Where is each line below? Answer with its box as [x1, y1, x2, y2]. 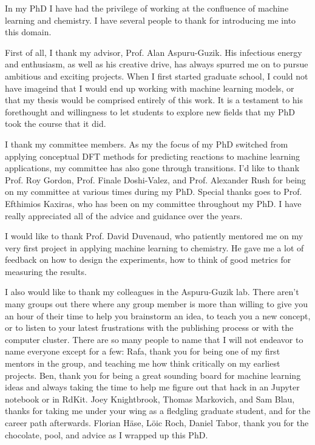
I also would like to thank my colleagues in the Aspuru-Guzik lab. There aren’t [5, 285, 299, 298]
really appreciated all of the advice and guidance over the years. [5, 209, 243, 222]
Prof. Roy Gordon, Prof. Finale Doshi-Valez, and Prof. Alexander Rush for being [5, 173, 306, 186]
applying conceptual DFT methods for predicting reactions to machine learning [5, 149, 300, 162]
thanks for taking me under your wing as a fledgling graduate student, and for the [5, 404, 311, 417]
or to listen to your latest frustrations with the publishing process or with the [5, 321, 294, 334]
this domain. [5, 25, 52, 38]
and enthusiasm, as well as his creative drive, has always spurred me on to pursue [5, 58, 308, 70]
